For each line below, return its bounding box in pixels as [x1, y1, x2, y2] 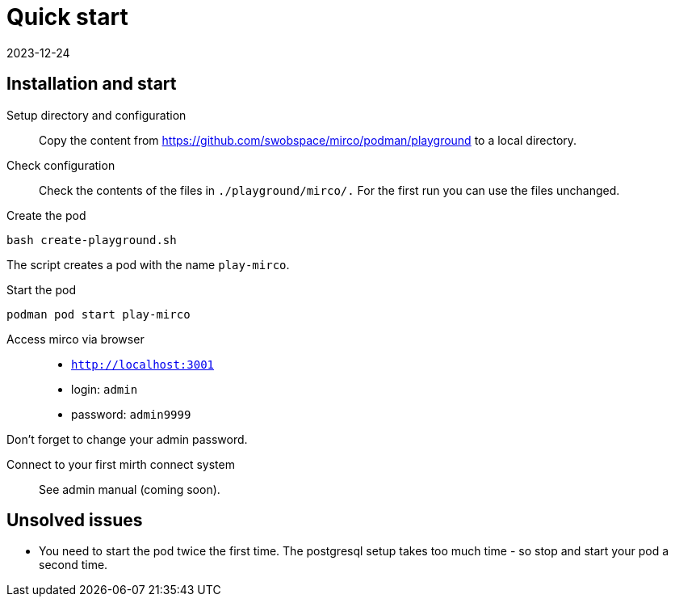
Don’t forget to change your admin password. [6, 432, 248, 446]
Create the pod [6, 208, 86, 222]
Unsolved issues [6, 510, 143, 531]
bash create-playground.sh [6, 233, 177, 247]
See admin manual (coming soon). [39, 482, 220, 496]
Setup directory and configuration [6, 108, 187, 122]
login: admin [71, 382, 138, 396]
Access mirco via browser [6, 331, 145, 346]
